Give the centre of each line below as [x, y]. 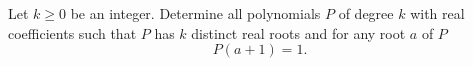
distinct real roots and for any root [298, 32]
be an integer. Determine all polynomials [195, 13]
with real [437, 13]
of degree [366, 13]
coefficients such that [72, 32]
